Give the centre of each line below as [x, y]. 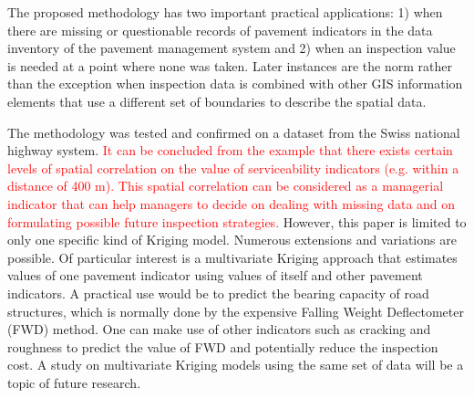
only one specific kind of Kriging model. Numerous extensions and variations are [232, 240]
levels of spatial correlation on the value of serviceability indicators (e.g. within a [233, 168]
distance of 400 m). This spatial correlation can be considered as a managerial [226, 186]
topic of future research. [74, 382]
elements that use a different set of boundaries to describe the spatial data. [217, 101]
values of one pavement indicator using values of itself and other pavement [215, 275]
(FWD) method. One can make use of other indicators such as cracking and [219, 329]
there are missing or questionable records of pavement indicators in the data [220, 30]
